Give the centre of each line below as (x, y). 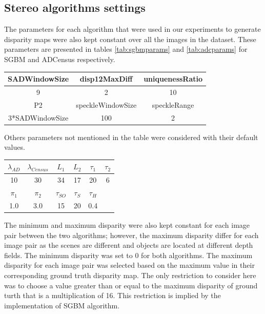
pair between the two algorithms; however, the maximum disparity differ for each (131, 235)
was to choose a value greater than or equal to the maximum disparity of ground (131, 285)
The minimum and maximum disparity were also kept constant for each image (127, 225)
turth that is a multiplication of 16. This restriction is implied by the (113, 295)
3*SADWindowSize (38, 117)
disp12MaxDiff (106, 79)
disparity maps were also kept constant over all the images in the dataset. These (130, 39)
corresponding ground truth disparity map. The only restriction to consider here (130, 275)
